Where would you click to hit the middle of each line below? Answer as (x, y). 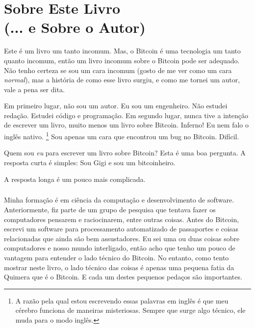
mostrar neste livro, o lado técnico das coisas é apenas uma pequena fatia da (119, 267)
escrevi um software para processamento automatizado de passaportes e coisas (121, 229)
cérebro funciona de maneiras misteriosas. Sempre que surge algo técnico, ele (130, 310)
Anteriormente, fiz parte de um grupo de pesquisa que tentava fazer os (110, 210)
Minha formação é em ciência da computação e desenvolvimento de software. (119, 200)
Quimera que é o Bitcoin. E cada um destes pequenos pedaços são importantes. (123, 277)
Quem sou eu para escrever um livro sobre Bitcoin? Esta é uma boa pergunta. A (125, 153)
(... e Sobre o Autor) (75, 27)
